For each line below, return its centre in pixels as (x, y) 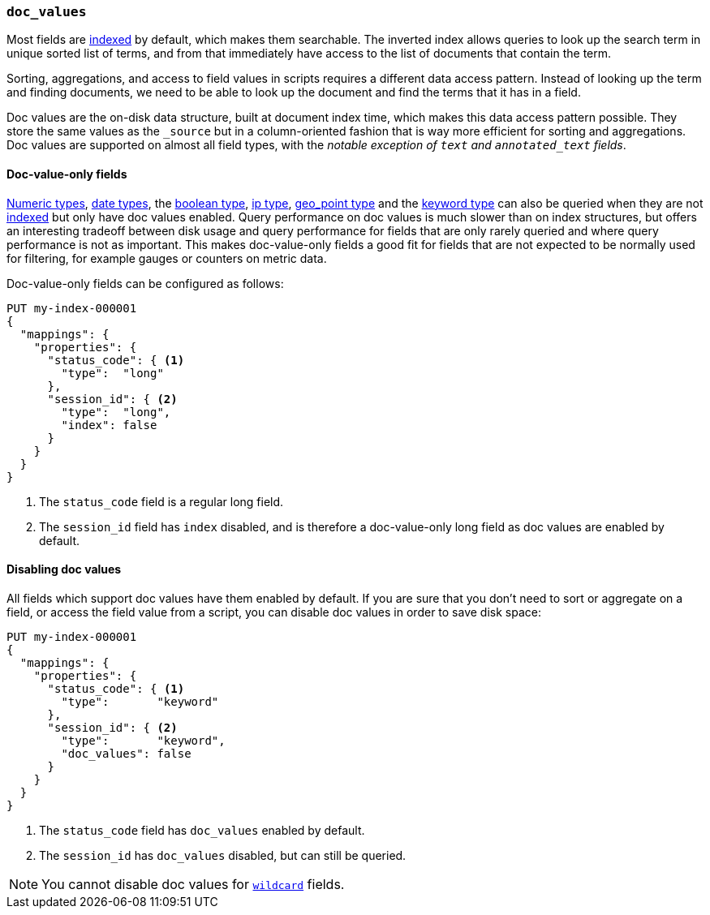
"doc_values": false (126, 753)
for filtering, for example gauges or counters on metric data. (167, 258)
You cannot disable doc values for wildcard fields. (193, 884)
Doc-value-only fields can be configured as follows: (145, 283)
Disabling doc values (64, 569)
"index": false (109, 425)
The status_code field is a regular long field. (161, 501)
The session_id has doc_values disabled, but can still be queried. (223, 855)
